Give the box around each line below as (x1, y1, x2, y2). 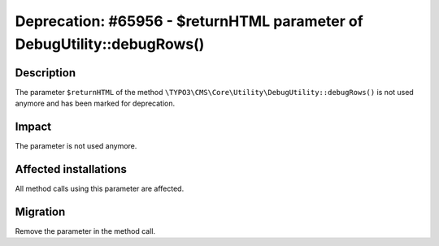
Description (15, 66, 76, 80)
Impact (15, 120, 52, 134)
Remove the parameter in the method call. (15, 226, 156, 235)
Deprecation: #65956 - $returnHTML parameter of (15, 12, 363, 30)
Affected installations (15, 162, 128, 176)
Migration (15, 205, 66, 218)
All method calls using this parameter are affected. (15, 183, 185, 194)
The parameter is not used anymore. (15, 141, 137, 151)
